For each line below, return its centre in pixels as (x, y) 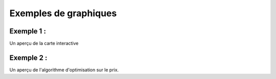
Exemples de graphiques (63, 13)
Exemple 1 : (28, 31)
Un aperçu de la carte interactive (44, 44)
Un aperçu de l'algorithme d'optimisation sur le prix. (64, 70)
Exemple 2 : (28, 57)
